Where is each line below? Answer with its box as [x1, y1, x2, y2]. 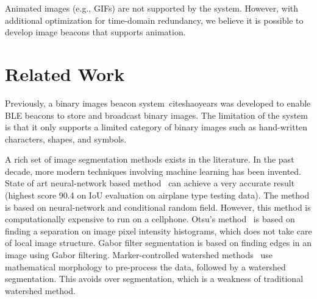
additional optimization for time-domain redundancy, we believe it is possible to [5, 13, 304, 26]
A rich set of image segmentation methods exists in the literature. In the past [5, 153, 294, 166]
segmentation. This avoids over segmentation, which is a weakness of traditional [5, 272, 304, 285]
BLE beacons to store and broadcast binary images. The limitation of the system [5, 108, 308, 121]
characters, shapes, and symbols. [5, 132, 127, 145]
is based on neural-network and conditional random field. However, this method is [5, 200, 311, 213]
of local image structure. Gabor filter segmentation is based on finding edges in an [5, 236, 312, 249]
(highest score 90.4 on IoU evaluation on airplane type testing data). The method [5, 189, 310, 202]
